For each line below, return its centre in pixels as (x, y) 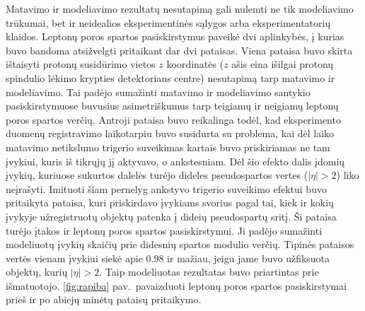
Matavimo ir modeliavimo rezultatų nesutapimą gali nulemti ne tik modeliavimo (180, 8)
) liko (348, 175)
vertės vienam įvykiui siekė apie (74, 258)
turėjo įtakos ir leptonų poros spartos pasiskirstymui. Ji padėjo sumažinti (164, 230)
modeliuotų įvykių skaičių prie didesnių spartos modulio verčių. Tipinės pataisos (180, 244)
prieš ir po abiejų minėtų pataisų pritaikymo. (104, 299)
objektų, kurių (37, 272)
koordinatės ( (195, 64)
